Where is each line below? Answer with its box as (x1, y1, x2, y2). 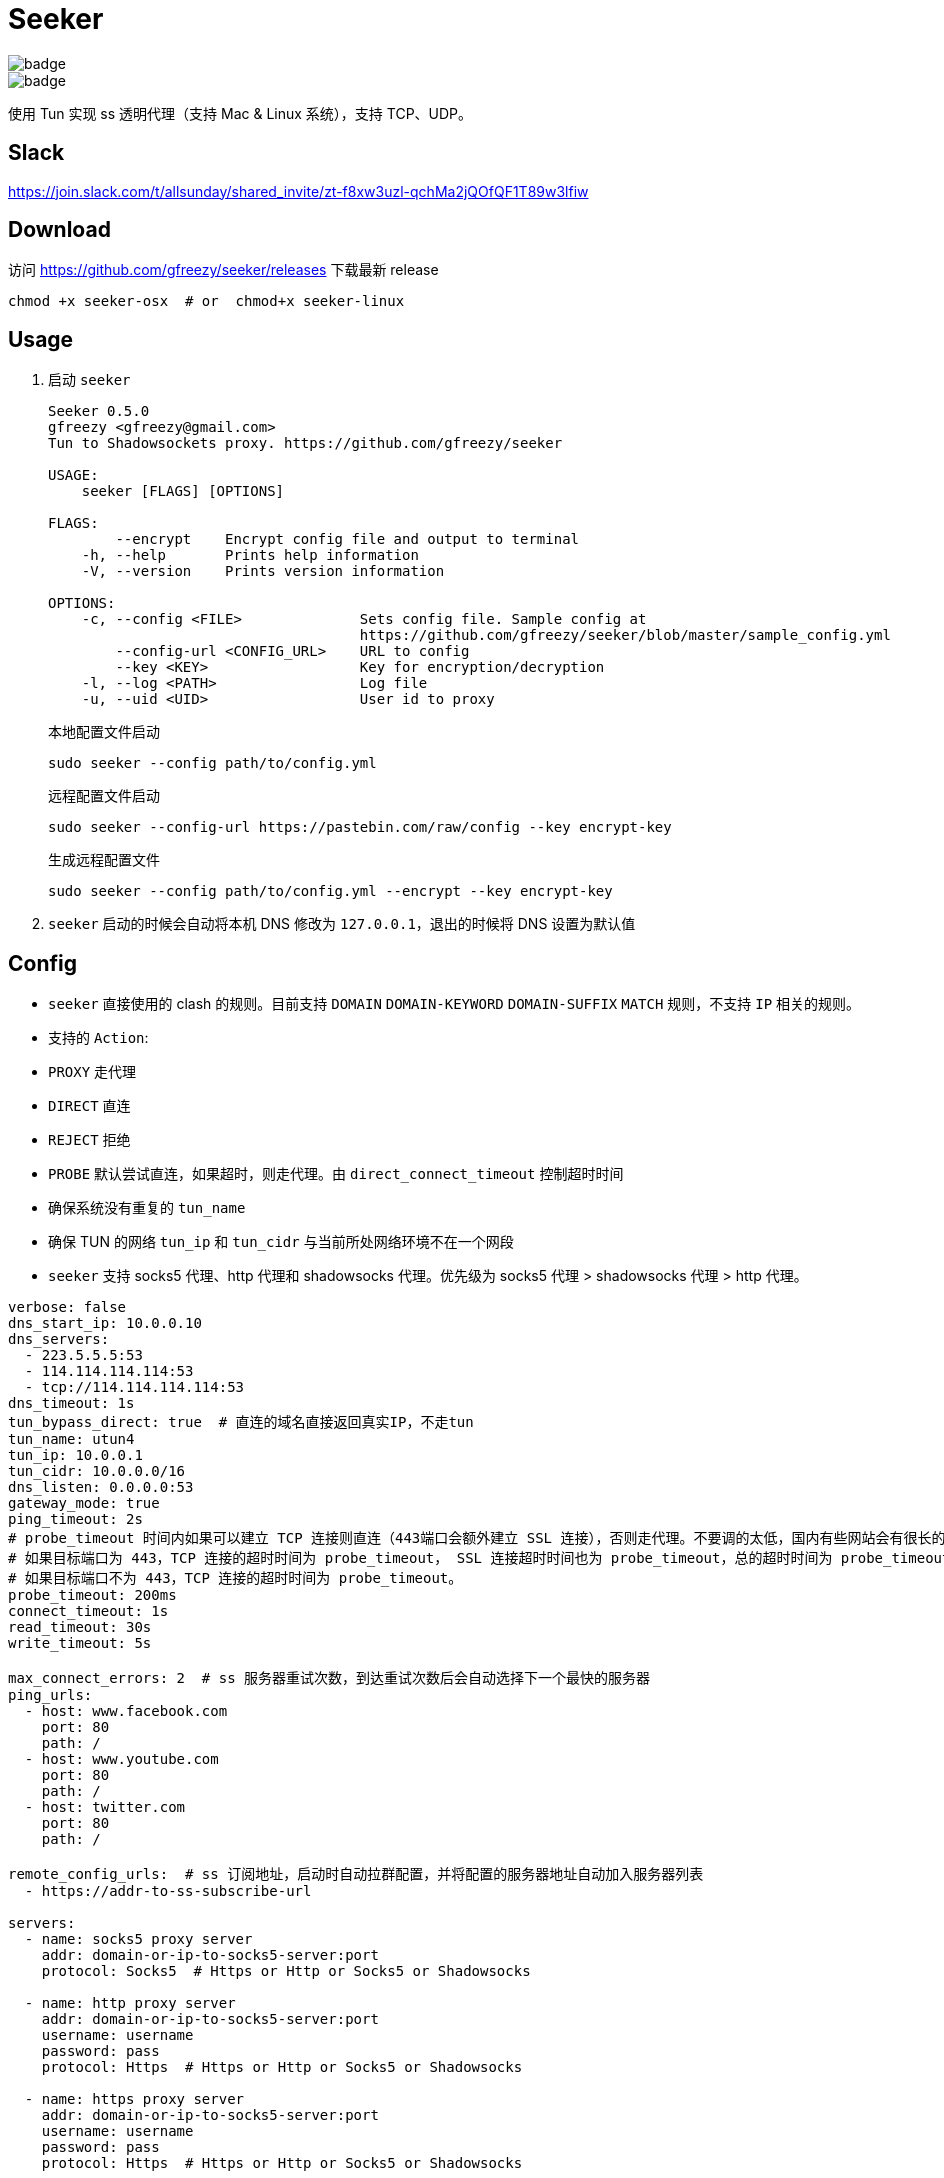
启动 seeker (48, 371, 131, 389)
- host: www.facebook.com (24, 1703, 228, 1720)
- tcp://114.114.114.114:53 (24, 1379, 245, 1396)
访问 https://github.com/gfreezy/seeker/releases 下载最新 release (8, 261, 439, 279)
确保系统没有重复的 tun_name (48, 1199, 246, 1217)
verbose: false (8, 1299, 127, 1316)
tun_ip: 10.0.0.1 (8, 1447, 143, 1464)
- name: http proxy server (24, 1995, 236, 2012)
